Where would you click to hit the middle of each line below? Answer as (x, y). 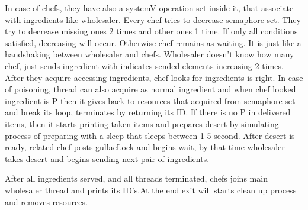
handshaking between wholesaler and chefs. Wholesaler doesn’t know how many (150, 54)
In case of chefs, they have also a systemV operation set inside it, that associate (149, 8)
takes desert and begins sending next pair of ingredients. (107, 158)
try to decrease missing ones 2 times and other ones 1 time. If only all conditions (151, 31)
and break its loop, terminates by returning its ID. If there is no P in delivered (148, 112)
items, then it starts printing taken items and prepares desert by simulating (142, 123)
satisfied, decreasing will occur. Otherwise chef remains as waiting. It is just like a (153, 42)
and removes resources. (46, 201)
